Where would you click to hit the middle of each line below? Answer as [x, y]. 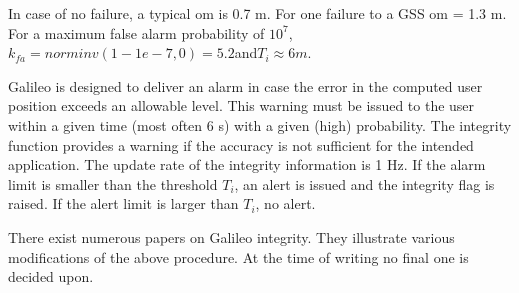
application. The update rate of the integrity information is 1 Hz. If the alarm [247, 164]
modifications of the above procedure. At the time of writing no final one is [238, 256]
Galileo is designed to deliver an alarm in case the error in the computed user [245, 85]
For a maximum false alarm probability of [136, 32]
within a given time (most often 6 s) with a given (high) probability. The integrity [260, 124]
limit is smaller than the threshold [113, 183]
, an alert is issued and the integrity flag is [364, 183]
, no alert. [285, 203]
